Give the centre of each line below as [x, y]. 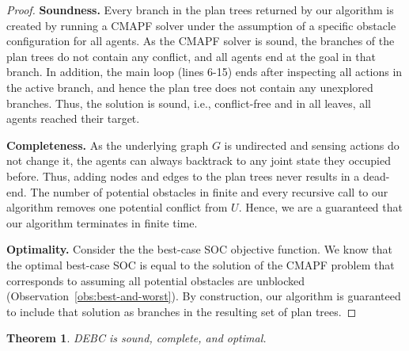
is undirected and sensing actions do [312, 145]
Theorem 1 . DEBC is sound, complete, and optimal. [136, 338]
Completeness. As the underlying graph [108, 145]
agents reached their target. [73, 118]
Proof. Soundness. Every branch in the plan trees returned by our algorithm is [200, 10]
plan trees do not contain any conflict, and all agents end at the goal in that [191, 56]
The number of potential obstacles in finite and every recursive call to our [209, 191]
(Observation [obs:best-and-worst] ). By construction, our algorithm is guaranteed [204, 296]
